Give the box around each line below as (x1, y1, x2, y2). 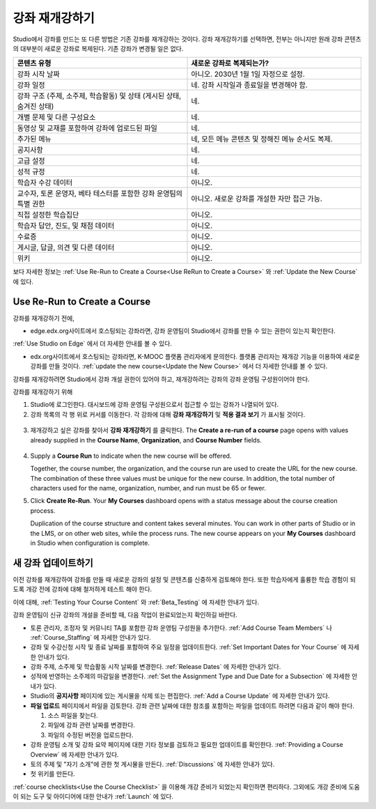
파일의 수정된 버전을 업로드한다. (47, 730, 134, 739)
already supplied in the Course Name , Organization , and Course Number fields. (30, 436, 263, 444)
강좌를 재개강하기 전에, (13, 314, 75, 322)
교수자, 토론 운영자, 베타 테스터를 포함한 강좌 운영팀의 (17, 189, 183, 199)
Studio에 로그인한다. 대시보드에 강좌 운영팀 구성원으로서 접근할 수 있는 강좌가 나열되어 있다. (30, 401, 279, 409)
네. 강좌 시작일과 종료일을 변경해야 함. (191, 80, 308, 90)
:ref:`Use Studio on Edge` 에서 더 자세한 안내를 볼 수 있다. (13, 339, 172, 348)
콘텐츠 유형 (17, 59, 52, 68)
